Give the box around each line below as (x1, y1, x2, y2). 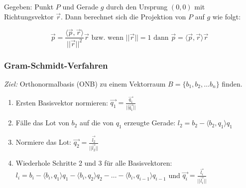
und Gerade (62, 1, 99, 11)
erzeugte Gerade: (124, 117, 176, 128)
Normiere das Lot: (15, 137, 71, 147)
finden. (222, 79, 243, 89)
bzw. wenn (91, 34, 123, 41)
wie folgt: (212, 11, 241, 21)
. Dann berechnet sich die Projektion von (60, 11, 186, 21)
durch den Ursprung (106, 1, 168, 11)
